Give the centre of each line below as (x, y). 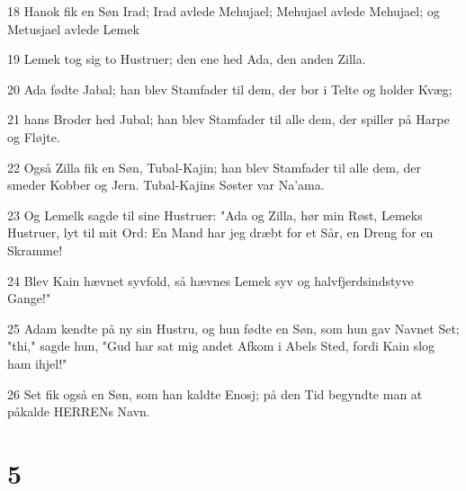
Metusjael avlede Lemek (73, 28)
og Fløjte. (34, 136)
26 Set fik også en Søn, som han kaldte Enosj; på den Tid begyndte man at (215, 393)
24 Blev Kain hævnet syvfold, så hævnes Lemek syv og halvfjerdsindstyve (211, 280)
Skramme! (35, 250)
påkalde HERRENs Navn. (79, 411)
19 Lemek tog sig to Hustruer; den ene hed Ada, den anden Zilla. (187, 59)
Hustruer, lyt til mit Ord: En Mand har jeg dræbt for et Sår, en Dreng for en (220, 232)
